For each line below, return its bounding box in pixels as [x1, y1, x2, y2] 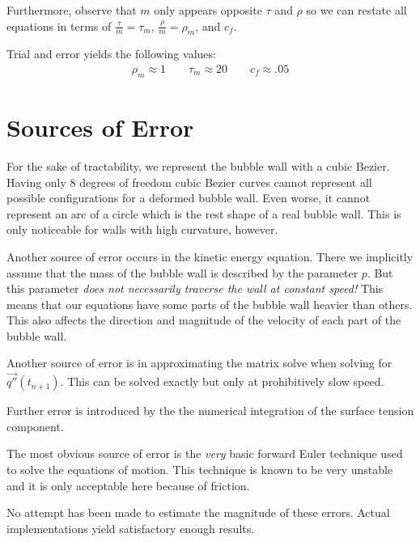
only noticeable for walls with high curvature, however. [6, 221, 278, 238]
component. [6, 417, 64, 434]
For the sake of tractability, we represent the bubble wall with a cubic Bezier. [6, 157, 390, 174]
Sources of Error [6, 111, 194, 143]
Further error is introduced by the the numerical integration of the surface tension [6, 402, 414, 419]
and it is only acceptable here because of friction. [6, 476, 250, 493]
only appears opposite [154, 2, 262, 18]
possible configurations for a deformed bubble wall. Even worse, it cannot [6, 189, 371, 206]
